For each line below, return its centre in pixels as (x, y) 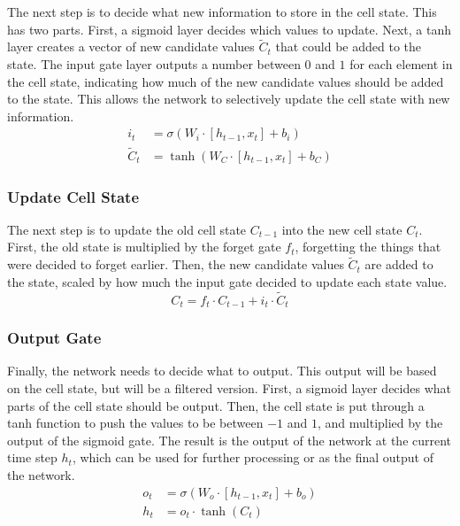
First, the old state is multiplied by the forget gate (144, 247)
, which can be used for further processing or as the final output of (253, 457)
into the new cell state (342, 229)
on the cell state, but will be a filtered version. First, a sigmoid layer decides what (229, 387)
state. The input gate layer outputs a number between (154, 64)
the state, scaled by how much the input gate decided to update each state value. (227, 281)
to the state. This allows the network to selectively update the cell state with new (229, 99)
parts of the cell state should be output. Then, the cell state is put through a (216, 405)
